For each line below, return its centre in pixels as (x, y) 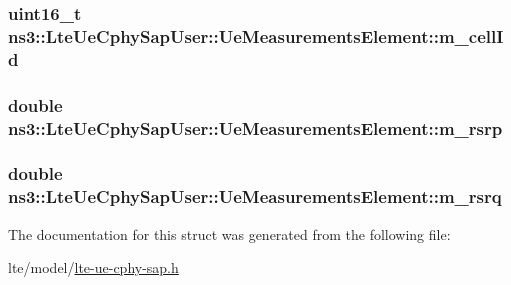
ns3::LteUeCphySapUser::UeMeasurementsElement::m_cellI (256, 35)
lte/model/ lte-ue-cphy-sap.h (93, 267)
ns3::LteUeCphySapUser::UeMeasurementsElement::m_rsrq (255, 196)
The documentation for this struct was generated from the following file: (229, 233)
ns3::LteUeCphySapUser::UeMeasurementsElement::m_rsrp (255, 127)
